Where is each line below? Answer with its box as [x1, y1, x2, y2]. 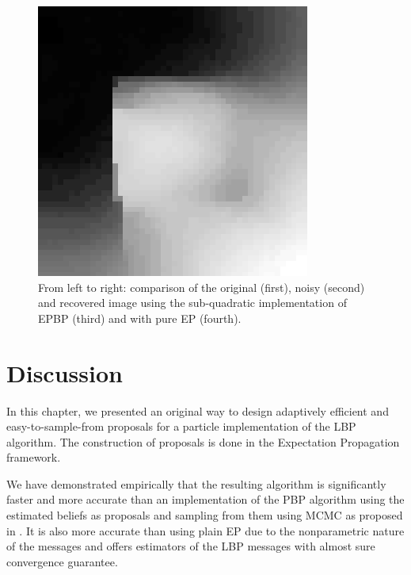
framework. [6, 449, 61, 466]
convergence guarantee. [6, 553, 118, 569]
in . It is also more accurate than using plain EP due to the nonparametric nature [6, 522, 405, 539]
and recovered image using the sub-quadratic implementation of [38, 294, 347, 311]
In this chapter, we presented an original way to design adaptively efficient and [6, 402, 389, 419]
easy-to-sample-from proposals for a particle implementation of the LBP [6, 418, 356, 435]
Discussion [6, 356, 123, 389]
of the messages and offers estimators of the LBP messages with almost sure [6, 538, 375, 554]
